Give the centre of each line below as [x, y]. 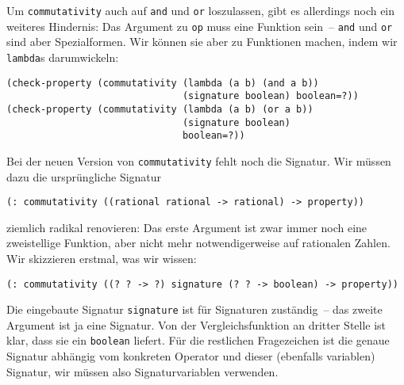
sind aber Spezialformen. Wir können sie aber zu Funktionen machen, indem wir [202, 42]
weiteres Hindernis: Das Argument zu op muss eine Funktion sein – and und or [200, 26]
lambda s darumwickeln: [63, 57]
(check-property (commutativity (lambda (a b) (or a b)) [160, 109]
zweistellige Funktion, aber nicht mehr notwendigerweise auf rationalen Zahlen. [198, 243]
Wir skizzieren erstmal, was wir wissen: [102, 258]
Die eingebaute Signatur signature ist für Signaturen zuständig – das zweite [194, 309]
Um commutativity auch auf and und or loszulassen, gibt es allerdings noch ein [201, 10]
